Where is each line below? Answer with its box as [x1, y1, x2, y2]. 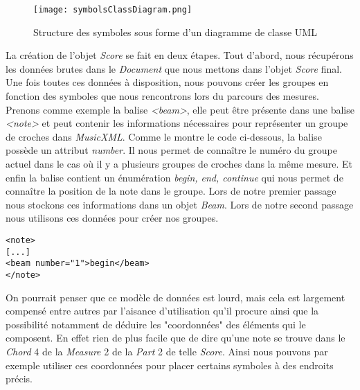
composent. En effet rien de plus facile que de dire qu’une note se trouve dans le [6, 330, 345, 345]
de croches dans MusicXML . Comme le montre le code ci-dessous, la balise [6, 129, 322, 143]
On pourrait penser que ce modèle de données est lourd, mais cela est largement [6, 290, 345, 304]
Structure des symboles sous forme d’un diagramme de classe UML [33, 24, 317, 39]
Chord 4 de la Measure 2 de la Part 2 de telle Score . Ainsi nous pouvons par [6, 344, 328, 358]
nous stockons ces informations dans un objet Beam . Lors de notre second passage [6, 197, 354, 211]
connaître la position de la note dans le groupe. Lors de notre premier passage [6, 184, 336, 198]
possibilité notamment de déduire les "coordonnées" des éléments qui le [6, 317, 306, 331]
